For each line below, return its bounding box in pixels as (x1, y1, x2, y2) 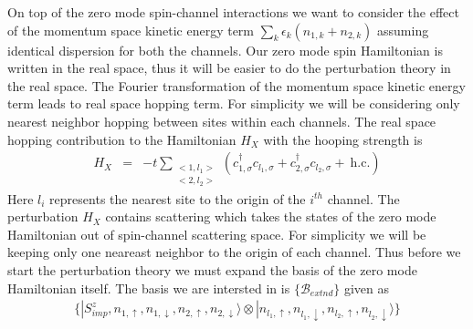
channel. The (327, 189, 400, 208)
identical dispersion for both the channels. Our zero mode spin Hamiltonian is (7, 40, 443, 59)
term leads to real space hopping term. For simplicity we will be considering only (7, 94, 460, 113)
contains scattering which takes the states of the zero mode (105, 207, 436, 226)
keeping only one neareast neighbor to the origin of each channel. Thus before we (7, 242, 461, 262)
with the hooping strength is (263, 129, 423, 149)
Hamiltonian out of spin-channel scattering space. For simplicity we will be (7, 224, 426, 243)
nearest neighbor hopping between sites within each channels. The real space (7, 111, 436, 130)
